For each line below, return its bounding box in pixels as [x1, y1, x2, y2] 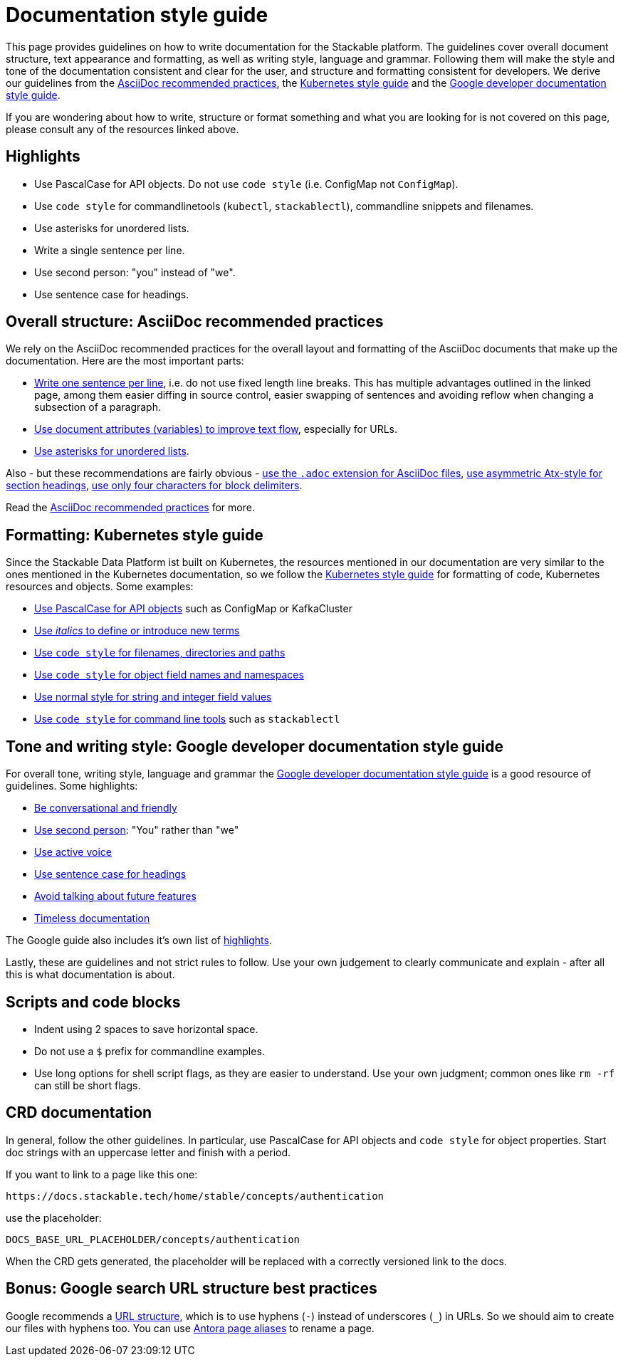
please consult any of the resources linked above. [6, 122, 239, 135]
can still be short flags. [34, 1079, 141, 1091]
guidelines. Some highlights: [6, 780, 138, 792]
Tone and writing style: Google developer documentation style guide [6, 737, 504, 755]
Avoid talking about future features [34, 890, 197, 903]
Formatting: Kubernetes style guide [6, 525, 263, 544]
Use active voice [34, 846, 112, 859]
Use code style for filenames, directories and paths [34, 646, 286, 659]
